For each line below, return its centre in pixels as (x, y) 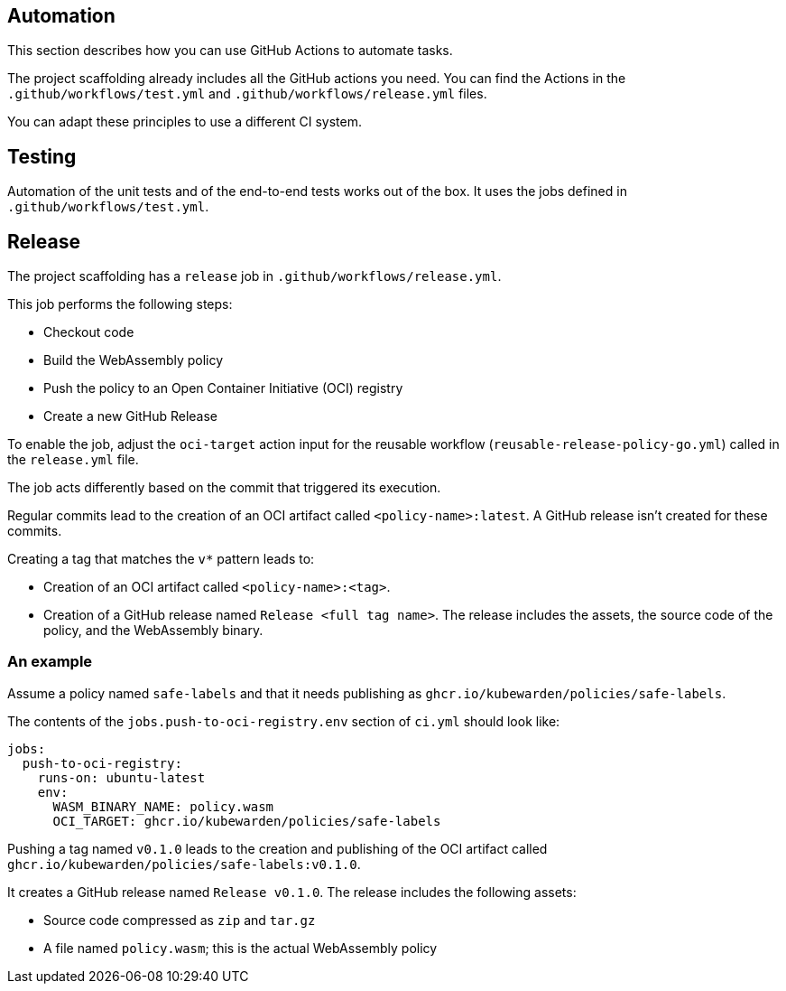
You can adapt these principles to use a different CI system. (185, 122)
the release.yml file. (73, 460)
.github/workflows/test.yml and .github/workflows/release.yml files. (247, 94)
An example (50, 662)
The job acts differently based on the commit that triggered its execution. (224, 488)
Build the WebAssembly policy (134, 360)
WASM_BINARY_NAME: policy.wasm (163, 806)
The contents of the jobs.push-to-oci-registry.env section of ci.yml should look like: (284, 721)
